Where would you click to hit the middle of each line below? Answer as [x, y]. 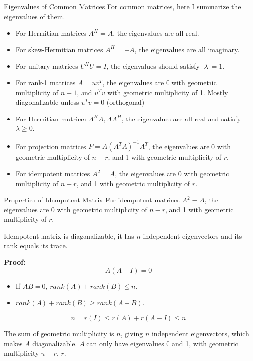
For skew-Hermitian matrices [59, 49]
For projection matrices [51, 146]
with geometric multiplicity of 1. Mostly [168, 92]
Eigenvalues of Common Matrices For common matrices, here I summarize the [123, 6]
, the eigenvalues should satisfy [153, 66]
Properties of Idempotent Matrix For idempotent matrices [92, 200]
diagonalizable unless [47, 102]
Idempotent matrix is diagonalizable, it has [69, 236]
